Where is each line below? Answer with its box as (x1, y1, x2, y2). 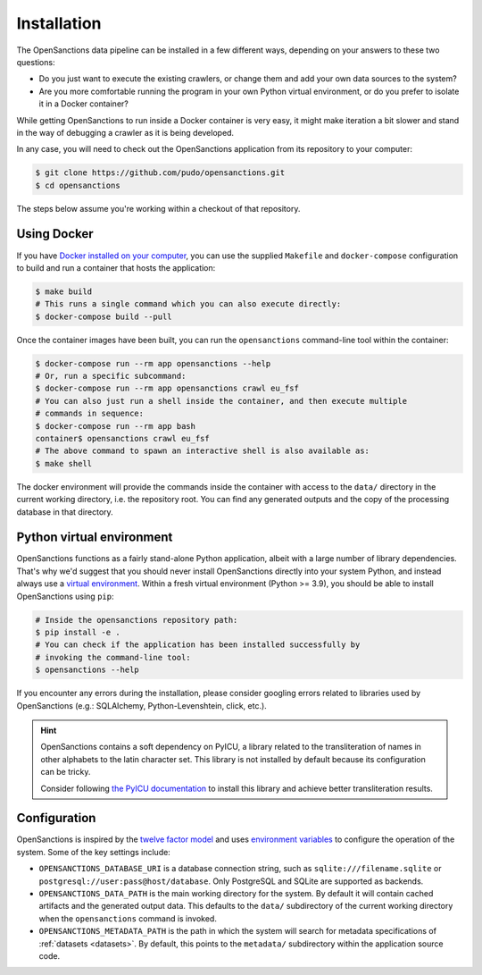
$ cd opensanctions (35, 180, 120, 190)
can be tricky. (40, 767, 91, 777)
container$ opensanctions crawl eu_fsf (35, 433, 210, 444)
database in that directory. (16, 506, 113, 517)
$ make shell (35, 458, 93, 468)
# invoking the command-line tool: (35, 652, 191, 662)
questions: (16, 56, 55, 67)
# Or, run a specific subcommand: (35, 371, 187, 382)
